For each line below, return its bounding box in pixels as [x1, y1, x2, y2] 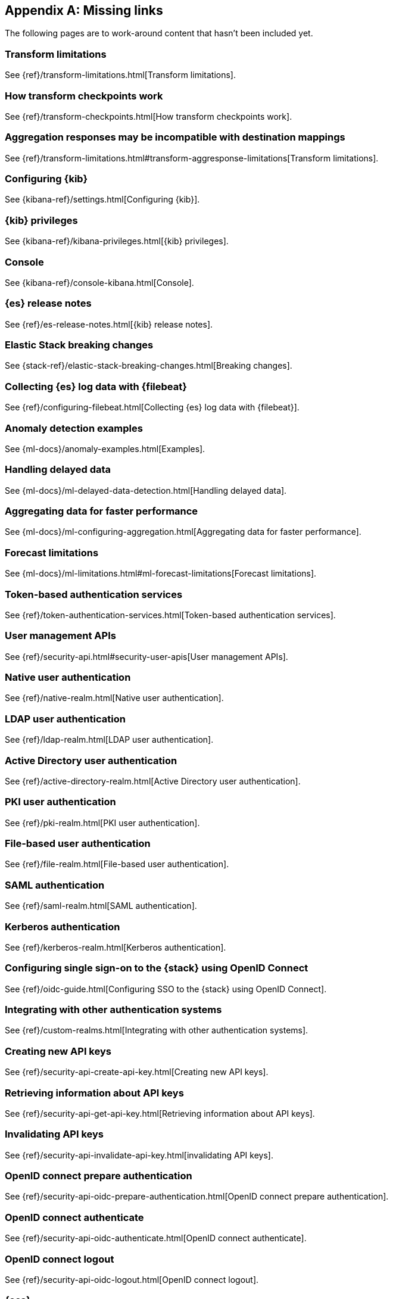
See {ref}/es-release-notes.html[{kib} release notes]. [5, 319, 213, 329]
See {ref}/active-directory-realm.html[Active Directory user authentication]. [5, 775, 301, 786]
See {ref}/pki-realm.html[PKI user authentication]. [5, 817, 200, 828]
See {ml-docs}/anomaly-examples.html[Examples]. [5, 443, 205, 454]
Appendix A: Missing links [5, 3, 163, 18]
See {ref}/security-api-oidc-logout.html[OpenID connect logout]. [5, 1274, 259, 1285]
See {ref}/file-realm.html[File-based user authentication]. [5, 859, 229, 870]
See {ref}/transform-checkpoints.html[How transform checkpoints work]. [5, 111, 292, 122]
